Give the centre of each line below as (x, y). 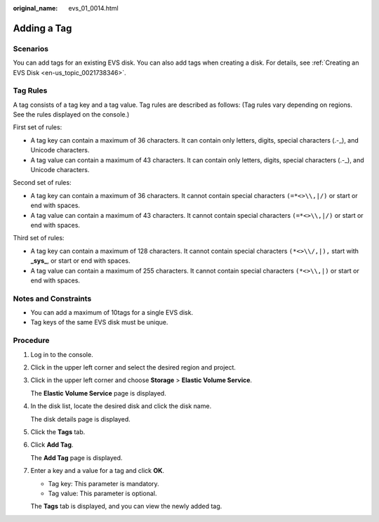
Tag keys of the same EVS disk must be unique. (99, 322)
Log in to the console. (62, 354)
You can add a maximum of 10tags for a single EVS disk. (112, 313)
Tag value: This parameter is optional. (102, 493)
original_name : (35, 8)
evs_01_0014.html (93, 8)
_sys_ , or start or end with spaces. (80, 261)
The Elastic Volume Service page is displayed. (98, 393)
